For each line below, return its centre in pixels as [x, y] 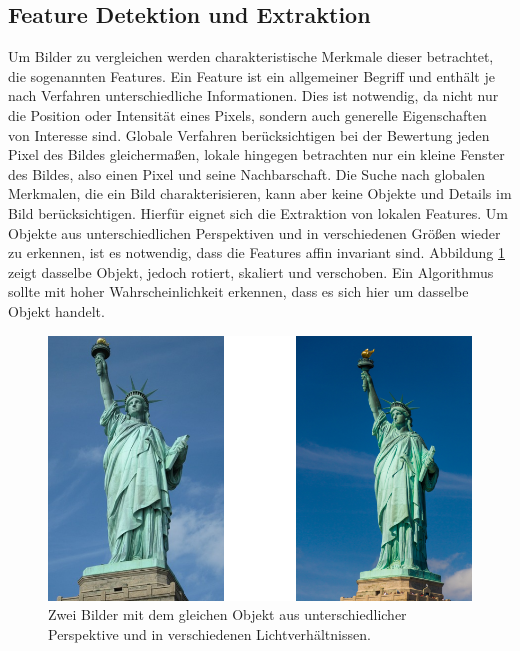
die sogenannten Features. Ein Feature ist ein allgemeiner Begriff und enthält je [251, 75]
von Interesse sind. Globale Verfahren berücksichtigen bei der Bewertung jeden [249, 134]
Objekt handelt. [56, 310]
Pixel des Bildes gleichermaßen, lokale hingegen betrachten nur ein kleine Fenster [256, 154]
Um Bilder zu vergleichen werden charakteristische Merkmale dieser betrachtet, [251, 56]
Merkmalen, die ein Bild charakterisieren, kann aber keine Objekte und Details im [260, 193]
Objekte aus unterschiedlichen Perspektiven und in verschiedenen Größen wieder [254, 232]
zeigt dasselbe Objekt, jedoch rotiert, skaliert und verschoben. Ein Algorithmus [251, 271]
